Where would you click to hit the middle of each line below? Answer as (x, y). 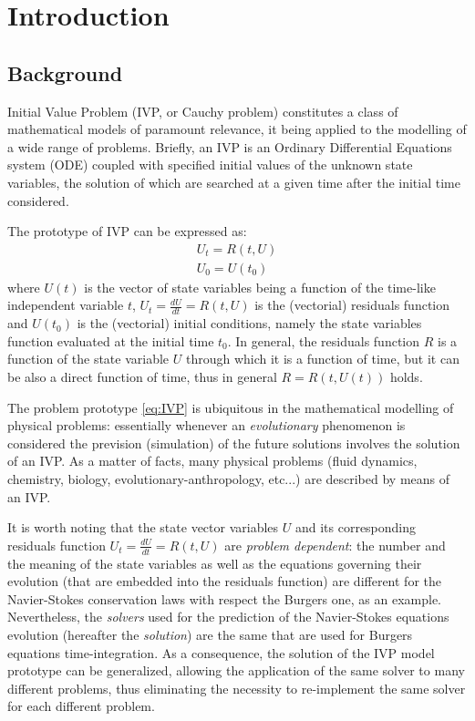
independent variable (66, 305)
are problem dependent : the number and (335, 545)
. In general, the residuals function (324, 340)
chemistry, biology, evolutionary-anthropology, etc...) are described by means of (229, 478)
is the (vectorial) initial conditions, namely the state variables (249, 323)
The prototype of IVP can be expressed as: (127, 231)
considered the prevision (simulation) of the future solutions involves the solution (234, 443)
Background (65, 72)
